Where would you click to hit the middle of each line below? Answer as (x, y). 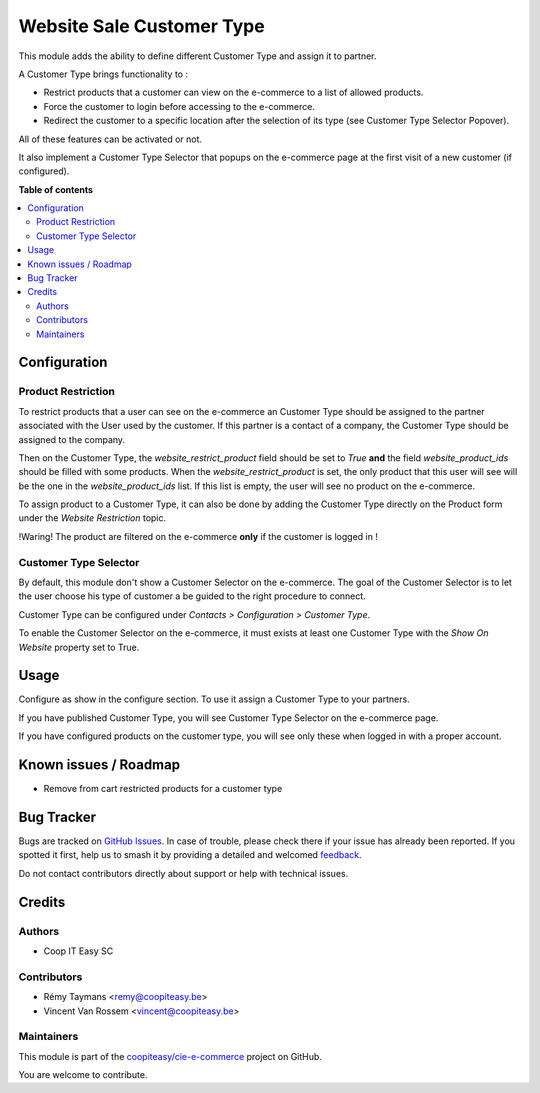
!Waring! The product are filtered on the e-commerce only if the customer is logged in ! (198, 536)
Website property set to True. (79, 647)
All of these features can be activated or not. (110, 139)
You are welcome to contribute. (83, 1075)
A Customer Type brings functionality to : (103, 74)
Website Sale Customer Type (141, 26)
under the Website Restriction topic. (92, 518)
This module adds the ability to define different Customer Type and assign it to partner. (197, 56)
